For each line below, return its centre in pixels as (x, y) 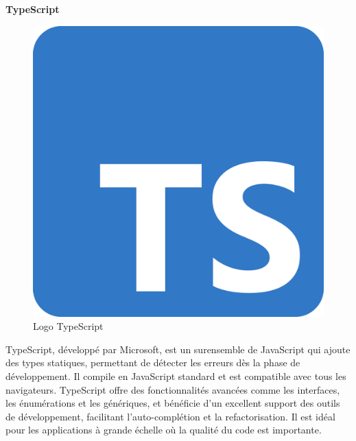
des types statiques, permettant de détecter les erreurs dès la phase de (153, 362)
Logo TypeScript (68, 326)
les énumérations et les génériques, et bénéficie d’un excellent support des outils (173, 403)
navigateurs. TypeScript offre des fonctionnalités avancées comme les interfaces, (173, 389)
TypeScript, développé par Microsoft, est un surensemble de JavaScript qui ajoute (178, 349)
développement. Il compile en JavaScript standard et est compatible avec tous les (176, 376)
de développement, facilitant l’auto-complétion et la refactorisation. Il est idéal (170, 416)
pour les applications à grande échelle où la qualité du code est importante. (164, 430)
